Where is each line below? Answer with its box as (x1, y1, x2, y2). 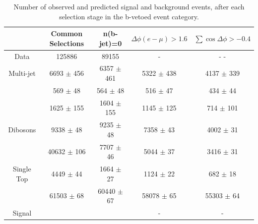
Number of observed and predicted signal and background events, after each (13, 1, 245, 11)
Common (51, 28, 83, 39)
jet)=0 (99, 38, 122, 48)
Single (13, 164, 31, 174)
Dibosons (8, 124, 36, 134)
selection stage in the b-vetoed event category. (59, 11, 199, 21)
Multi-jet (8, 68, 36, 78)
